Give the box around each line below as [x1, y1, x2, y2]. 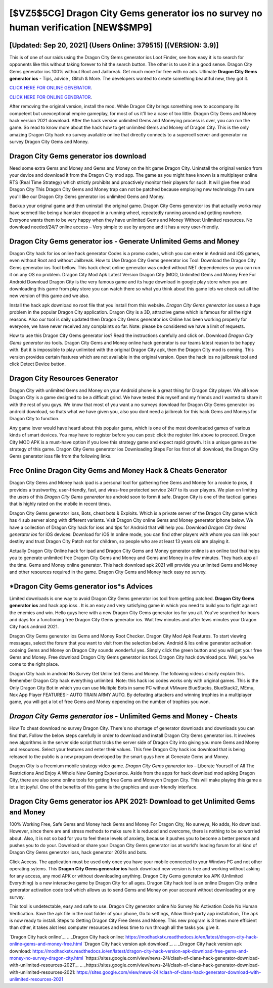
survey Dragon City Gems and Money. [9, 139, 89, 145]
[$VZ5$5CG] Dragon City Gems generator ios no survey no [9, 8, 262, 19]
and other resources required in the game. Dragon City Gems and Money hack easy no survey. [9, 569, 207, 575]
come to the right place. [9, 661, 59, 667]
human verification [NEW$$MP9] [9, 22, 153, 33]
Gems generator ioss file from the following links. [9, 453, 112, 459]
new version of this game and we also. [9, 293, 89, 299]
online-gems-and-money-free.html [9, 941, 82, 947]
